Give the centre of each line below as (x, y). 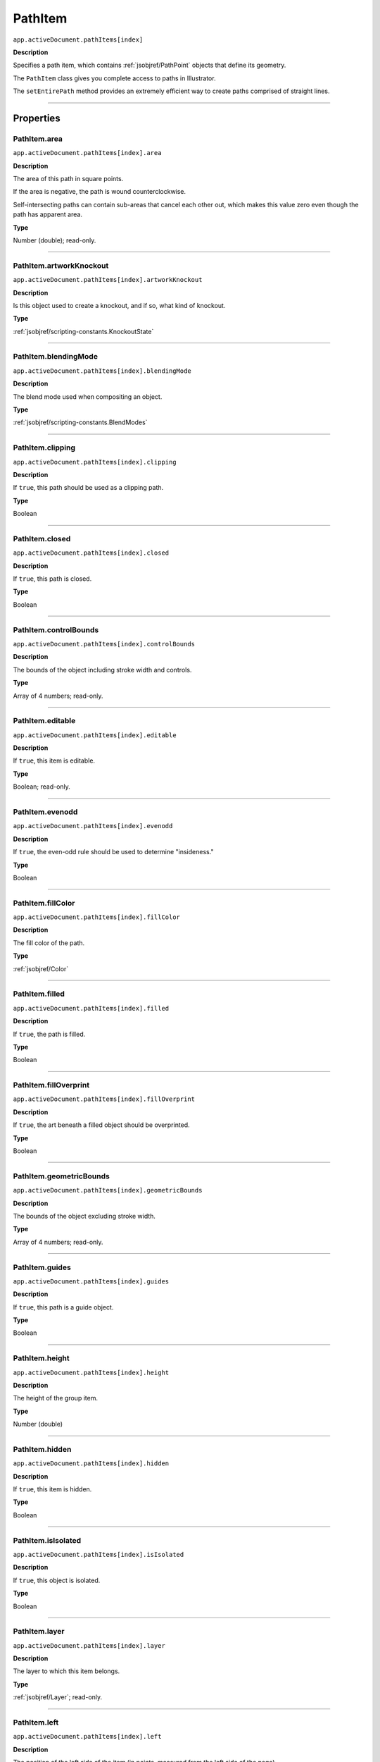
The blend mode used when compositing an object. (88, 396)
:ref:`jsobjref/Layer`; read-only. (58, 1697)
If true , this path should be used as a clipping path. (88, 488)
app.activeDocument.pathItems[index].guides (91, 1281)
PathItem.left (36, 1723)
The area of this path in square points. (68, 179)
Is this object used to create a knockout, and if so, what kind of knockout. (119, 305)
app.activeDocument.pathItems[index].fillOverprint (104, 1099)
